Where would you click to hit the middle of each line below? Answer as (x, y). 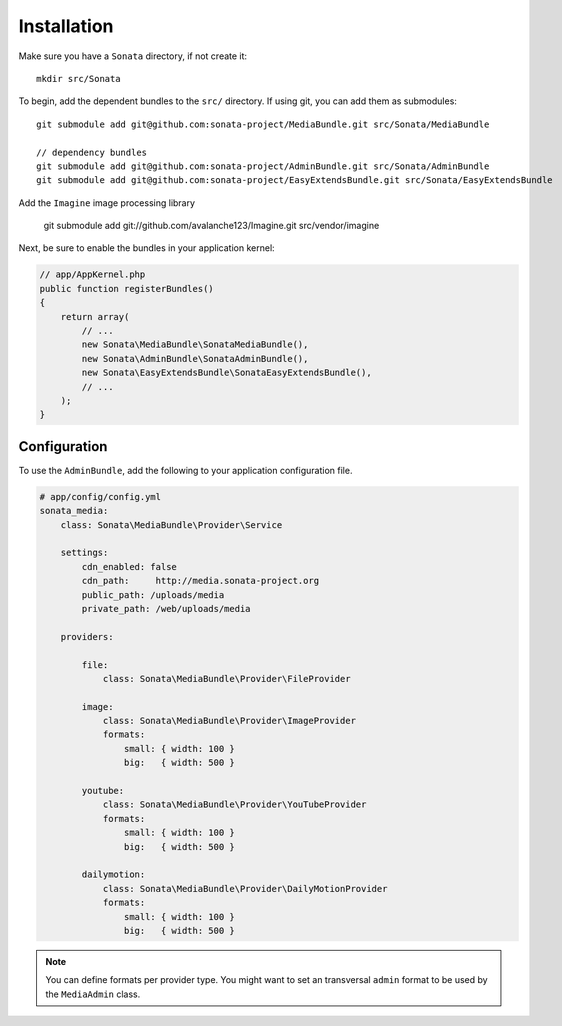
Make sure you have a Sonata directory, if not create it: (133, 56)
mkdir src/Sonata (78, 78)
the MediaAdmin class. (93, 994)
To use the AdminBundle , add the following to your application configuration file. (185, 470)
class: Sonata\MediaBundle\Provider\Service (171, 524)
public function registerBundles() (126, 288)
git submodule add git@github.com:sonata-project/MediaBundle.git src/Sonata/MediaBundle (263, 124)
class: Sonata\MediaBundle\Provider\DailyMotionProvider (245, 888)
